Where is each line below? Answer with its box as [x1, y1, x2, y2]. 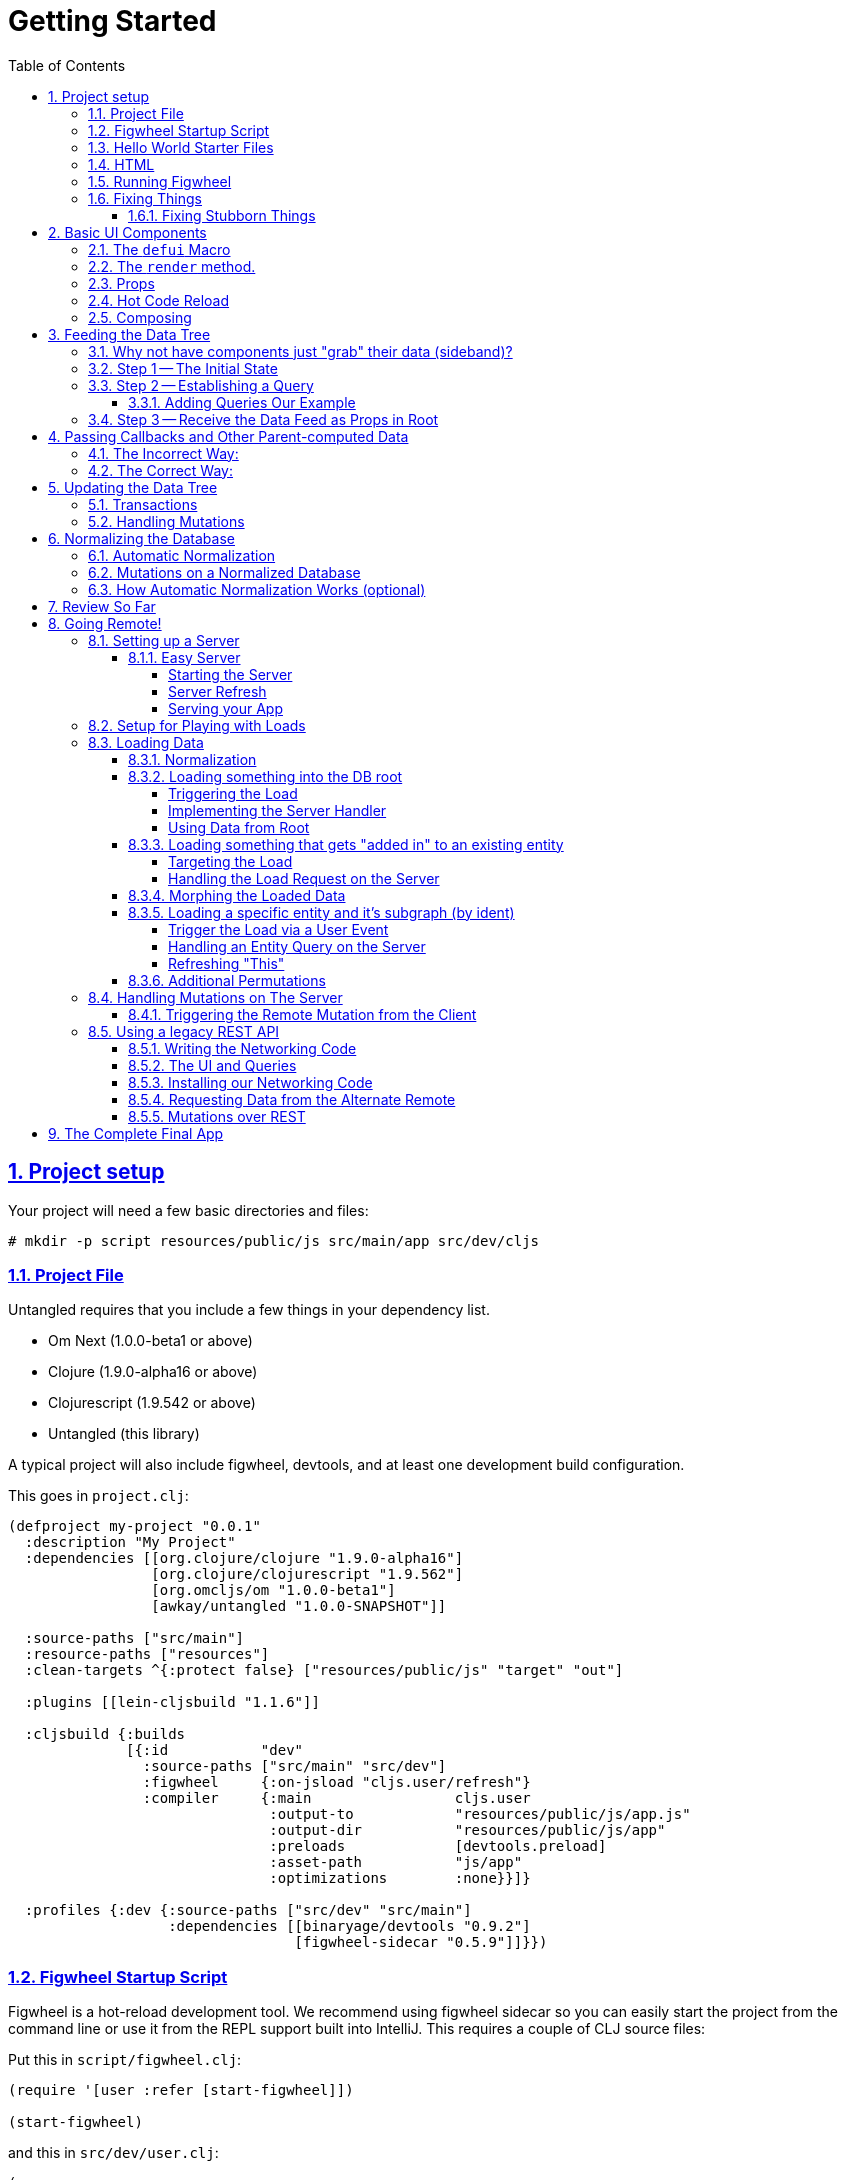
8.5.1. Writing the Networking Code [128, 1039, 357, 1057]
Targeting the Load [168, 852, 293, 870]
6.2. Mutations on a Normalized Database [88, 563, 361, 581]
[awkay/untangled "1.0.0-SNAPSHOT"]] [151, 1598, 447, 1615]
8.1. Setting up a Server [88, 631, 240, 649]
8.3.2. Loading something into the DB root [128, 767, 403, 785]
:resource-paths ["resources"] [24, 1646, 270, 1663]
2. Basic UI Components [48, 223, 207, 241]
